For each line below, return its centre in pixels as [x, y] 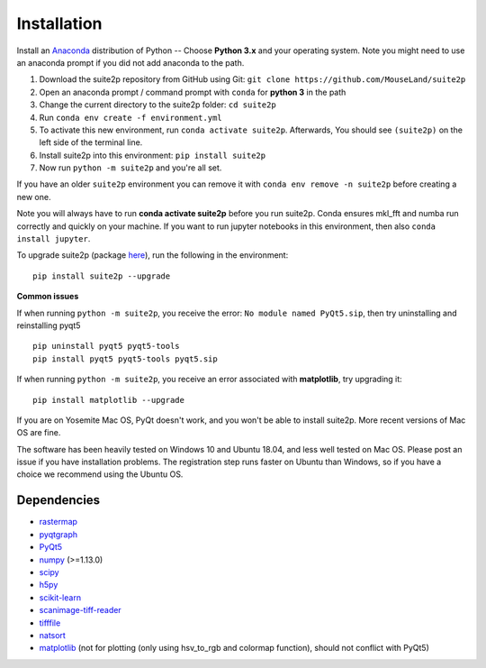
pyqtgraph [58, 534]
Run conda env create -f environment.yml [130, 117]
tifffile [50, 623]
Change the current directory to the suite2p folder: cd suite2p [157, 105]
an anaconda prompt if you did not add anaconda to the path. [130, 62]
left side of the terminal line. [91, 142]
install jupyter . [54, 239]
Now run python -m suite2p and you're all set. [130, 168]
